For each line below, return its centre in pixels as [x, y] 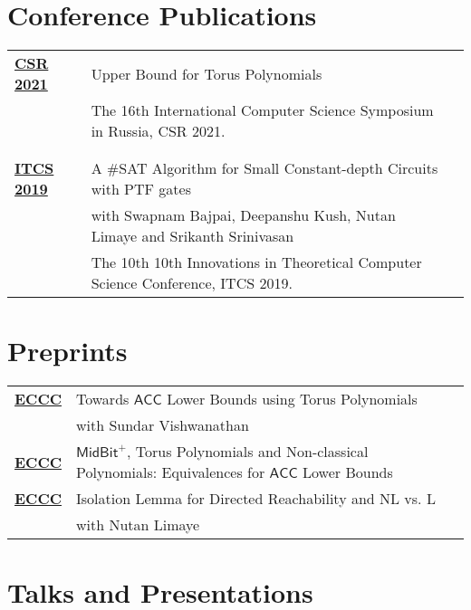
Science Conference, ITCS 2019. [192, 283]
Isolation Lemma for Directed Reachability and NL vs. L [255, 499]
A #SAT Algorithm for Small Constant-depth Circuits [264, 168]
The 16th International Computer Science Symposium [262, 110]
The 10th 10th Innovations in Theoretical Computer [256, 262]
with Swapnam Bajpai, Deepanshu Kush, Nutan [243, 215]
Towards [102, 399]
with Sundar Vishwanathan [162, 425]
